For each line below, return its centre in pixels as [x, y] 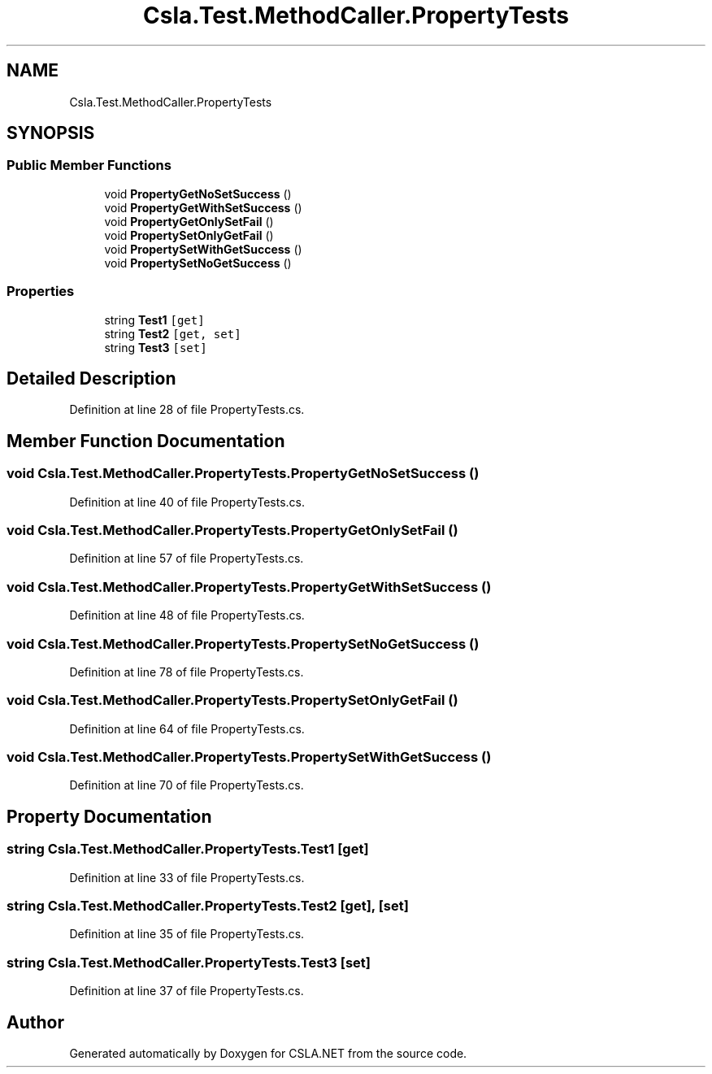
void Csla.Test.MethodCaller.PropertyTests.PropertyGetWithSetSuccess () [249, 587]
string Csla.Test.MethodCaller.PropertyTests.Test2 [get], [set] [208, 905]
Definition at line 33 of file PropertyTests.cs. [187, 877]
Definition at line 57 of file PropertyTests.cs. [187, 559]
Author [35, 1022]
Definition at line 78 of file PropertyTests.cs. [187, 672]
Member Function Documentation [146, 441]
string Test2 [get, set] [173, 333]
